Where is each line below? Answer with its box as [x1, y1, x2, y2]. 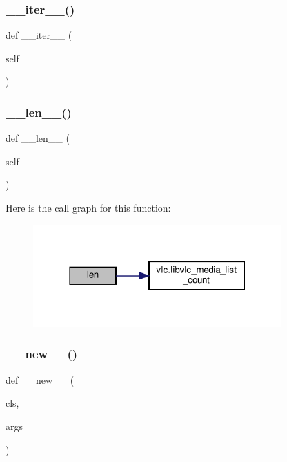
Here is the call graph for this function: [6, 201, 171, 214]
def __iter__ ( [6, 28, 72, 42]
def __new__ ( [6, 372, 75, 387]
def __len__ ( [6, 131, 70, 145]
